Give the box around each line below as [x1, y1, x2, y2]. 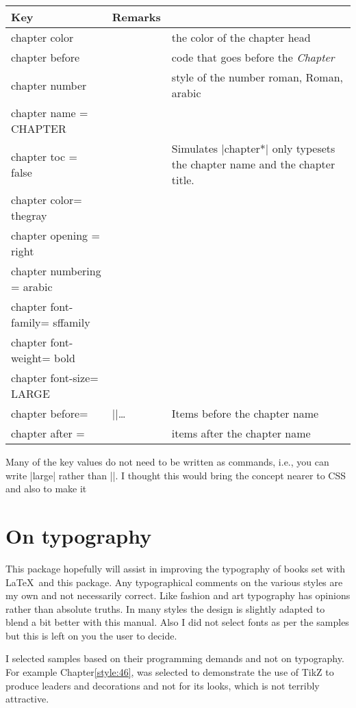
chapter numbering [11, 263, 101, 279]
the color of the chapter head [171, 29, 311, 45]
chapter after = [11, 425, 85, 441]
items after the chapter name [171, 425, 311, 441]
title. [171, 172, 194, 188]
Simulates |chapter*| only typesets [171, 140, 335, 156]
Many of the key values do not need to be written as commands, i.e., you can [5, 455, 329, 468]
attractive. [5, 692, 49, 706]
